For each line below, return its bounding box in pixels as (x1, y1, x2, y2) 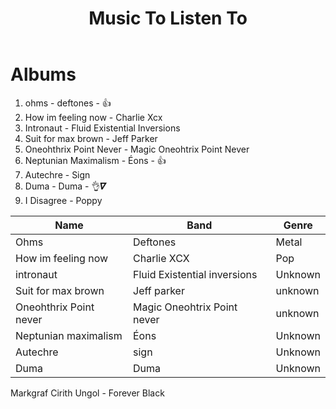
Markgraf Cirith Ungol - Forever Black (10, 387, 165, 399)
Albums (10, 63, 77, 86)
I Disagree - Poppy (24, 194, 103, 206)
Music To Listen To (88, 7, 248, 30)
